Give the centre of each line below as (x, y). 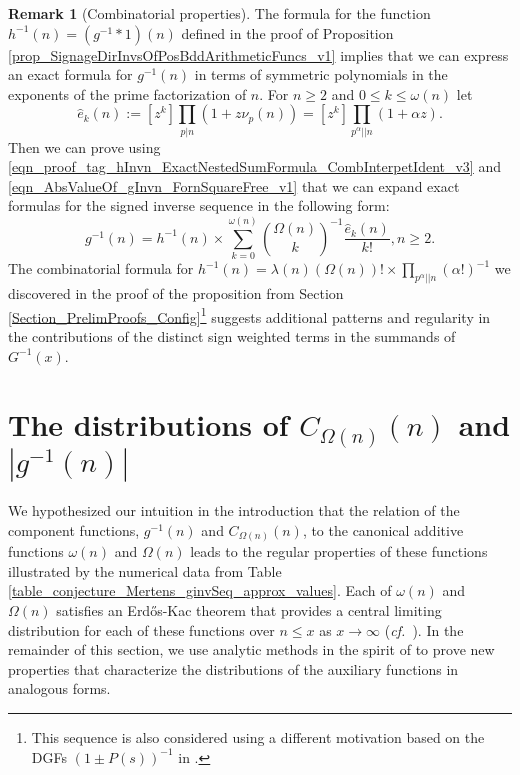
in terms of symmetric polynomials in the (321, 74)
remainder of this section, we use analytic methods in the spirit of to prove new (251, 649)
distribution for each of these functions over (141, 629)
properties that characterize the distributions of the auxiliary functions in (233, 668)
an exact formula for (70, 74)
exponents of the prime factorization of (127, 93)
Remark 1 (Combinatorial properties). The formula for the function (219, 13)
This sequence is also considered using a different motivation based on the (258, 736)
